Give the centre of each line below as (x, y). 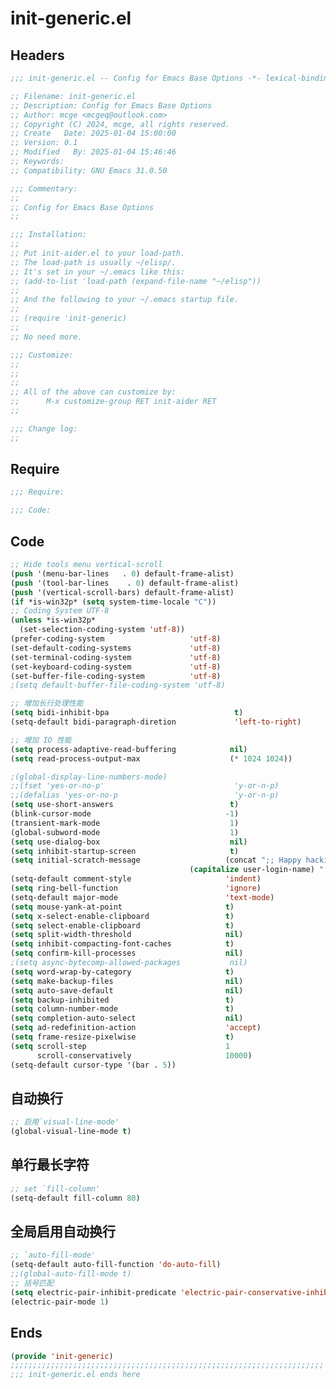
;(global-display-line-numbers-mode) (89, 777)
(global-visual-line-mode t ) (71, 1132)
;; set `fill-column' (55, 1188)
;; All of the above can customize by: (93, 392)
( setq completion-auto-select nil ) (127, 1018)
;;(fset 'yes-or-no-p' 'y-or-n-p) (145, 786)
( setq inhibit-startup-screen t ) (125, 851)
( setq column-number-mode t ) (122, 1009)
